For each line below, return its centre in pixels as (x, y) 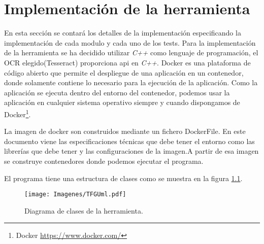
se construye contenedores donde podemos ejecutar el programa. (104, 161)
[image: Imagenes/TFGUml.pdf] (75, 195)
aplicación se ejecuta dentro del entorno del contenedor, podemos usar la (117, 92)
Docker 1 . (18, 113)
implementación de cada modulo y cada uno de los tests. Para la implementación (130, 42)
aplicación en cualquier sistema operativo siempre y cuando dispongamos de (122, 102)
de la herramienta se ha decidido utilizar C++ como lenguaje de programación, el (131, 53)
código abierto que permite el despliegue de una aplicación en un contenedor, (124, 72)
